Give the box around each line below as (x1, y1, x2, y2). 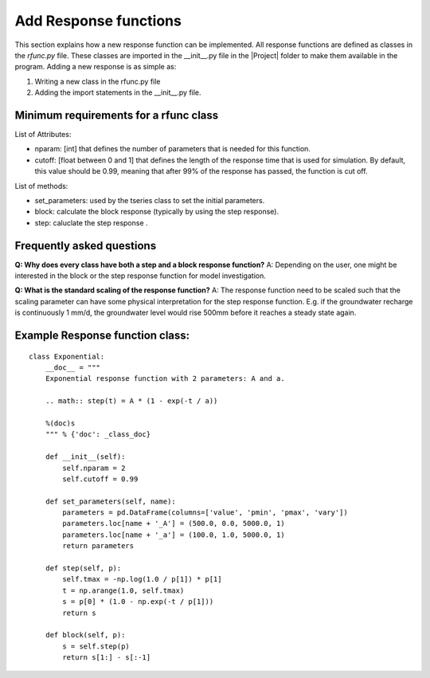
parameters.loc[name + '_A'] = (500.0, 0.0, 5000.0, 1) (62, 519, 286, 528)
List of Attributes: (14, 130, 72, 139)
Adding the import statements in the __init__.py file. (34, 88, 202, 97)
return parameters (62, 542, 135, 551)
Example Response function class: (14, 329, 190, 343)
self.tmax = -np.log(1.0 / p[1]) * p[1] (62, 574, 222, 584)
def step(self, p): (45, 564, 122, 573)
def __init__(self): (45, 453, 126, 461)
